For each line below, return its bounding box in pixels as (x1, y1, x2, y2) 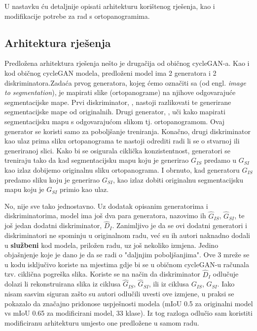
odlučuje (213, 269, 239, 279)
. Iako (217, 279, 235, 289)
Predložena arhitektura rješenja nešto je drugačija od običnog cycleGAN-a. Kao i (4, 58, 250, 68)
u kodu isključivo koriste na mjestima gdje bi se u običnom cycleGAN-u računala (4, 259, 249, 269)
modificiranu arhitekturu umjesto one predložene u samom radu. (4, 317, 199, 328)
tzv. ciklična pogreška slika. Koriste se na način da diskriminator (4, 269, 200, 279)
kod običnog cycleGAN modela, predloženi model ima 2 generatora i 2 (4, 67, 217, 78)
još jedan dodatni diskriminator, (4, 220, 102, 231)
